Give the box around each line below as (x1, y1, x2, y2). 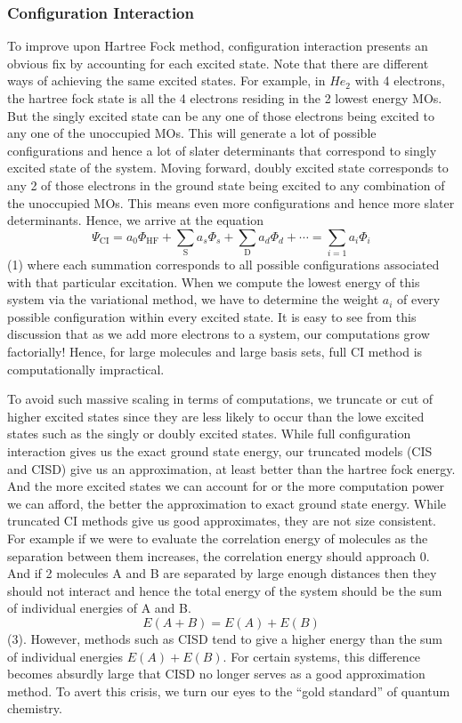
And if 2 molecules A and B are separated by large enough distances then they (7, 564, 437, 582)
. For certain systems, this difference (223, 647, 421, 665)
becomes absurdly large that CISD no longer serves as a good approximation (7, 664, 426, 683)
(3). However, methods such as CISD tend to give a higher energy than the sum (7, 629, 443, 647)
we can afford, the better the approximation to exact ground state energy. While (7, 494, 446, 512)
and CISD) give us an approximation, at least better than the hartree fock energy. (7, 459, 456, 478)
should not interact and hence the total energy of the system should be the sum (7, 581, 442, 599)
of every (396, 290, 441, 309)
